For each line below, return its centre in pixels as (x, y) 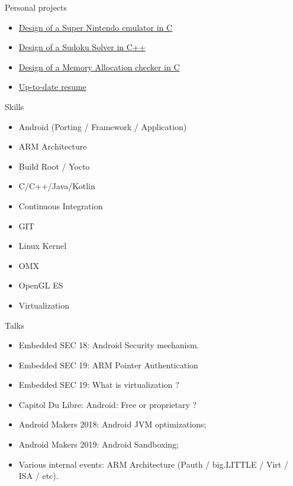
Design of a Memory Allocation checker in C (99, 67)
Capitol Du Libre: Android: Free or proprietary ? (108, 404)
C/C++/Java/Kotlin (57, 186)
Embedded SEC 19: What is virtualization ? (99, 385)
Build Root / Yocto (54, 166)
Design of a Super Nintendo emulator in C (96, 27)
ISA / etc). (38, 476)
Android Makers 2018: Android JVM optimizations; (112, 424)
